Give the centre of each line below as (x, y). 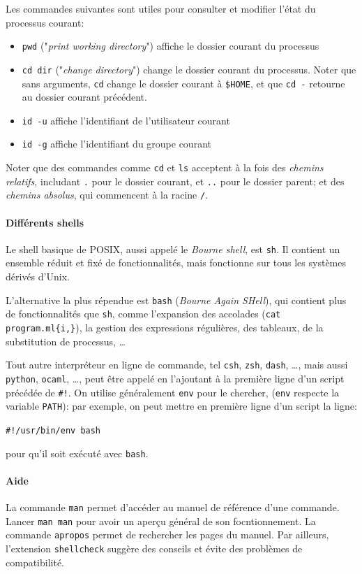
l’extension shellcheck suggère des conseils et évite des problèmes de (154, 548)
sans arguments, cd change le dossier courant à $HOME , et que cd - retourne (183, 83)
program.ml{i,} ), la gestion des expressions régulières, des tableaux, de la (165, 327)
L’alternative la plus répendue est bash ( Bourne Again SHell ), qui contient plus (176, 300)
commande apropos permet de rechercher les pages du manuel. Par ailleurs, (167, 534)
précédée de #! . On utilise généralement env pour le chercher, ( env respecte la (173, 392)
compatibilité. (35, 562)
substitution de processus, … (66, 341)
